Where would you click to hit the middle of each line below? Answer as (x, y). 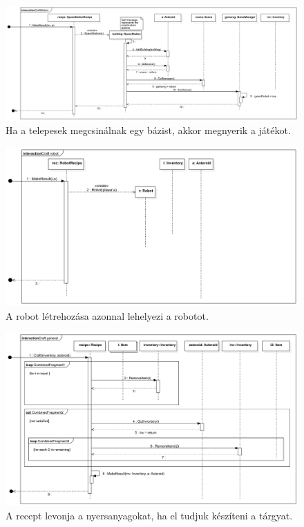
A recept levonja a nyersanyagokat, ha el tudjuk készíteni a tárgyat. (149, 516)
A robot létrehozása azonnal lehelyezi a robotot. (107, 315)
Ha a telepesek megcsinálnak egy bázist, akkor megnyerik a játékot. (148, 130)
